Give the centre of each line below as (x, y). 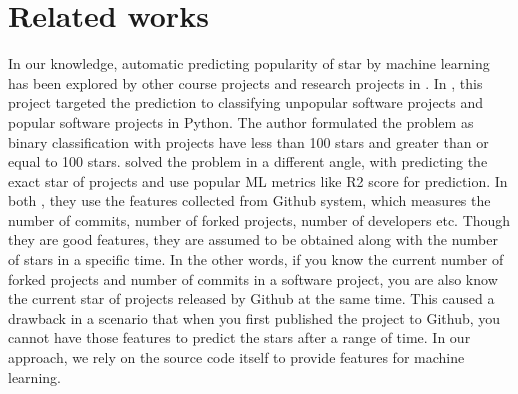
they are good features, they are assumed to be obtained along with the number (253, 239)
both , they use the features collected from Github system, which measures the (249, 200)
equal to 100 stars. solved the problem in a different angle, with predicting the (248, 161)
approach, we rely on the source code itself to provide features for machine (236, 357)
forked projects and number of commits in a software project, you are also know (253, 278)
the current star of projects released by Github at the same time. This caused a (251, 298)
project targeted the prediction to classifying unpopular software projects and (246, 102)
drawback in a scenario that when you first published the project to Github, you (254, 317)
